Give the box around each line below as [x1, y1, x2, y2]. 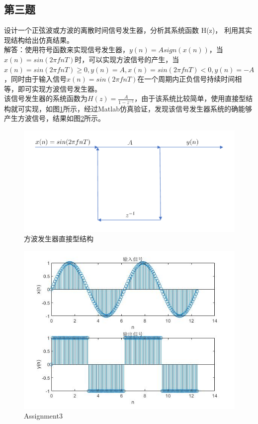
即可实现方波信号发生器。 [17, 83, 101, 94]
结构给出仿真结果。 [10, 34, 74, 45]
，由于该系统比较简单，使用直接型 [134, 93, 246, 104]
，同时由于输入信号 [4, 74, 67, 84]
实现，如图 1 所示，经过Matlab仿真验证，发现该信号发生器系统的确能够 [24, 103, 252, 113]
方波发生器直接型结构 [24, 233, 93, 244]
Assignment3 [24, 411, 63, 421]
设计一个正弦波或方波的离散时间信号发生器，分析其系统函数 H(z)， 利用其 [4, 25, 245, 35]
